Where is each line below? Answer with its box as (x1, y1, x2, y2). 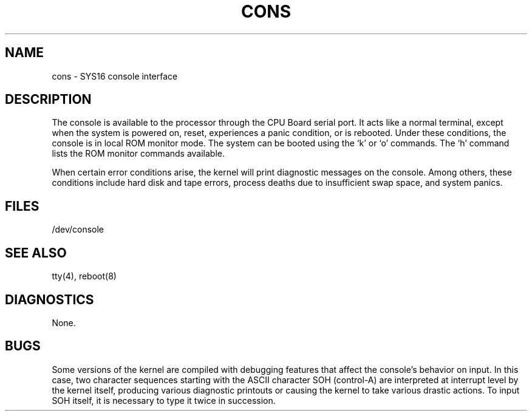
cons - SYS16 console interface (52, 70, 178, 81)
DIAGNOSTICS (5, 292, 94, 307)
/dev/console (52, 224, 104, 235)
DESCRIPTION (5, 92, 92, 107)
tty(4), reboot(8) (52, 271, 117, 282)
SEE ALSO (5, 245, 67, 261)
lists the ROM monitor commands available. (52, 148, 225, 159)
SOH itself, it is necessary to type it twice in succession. (52, 395, 276, 406)
